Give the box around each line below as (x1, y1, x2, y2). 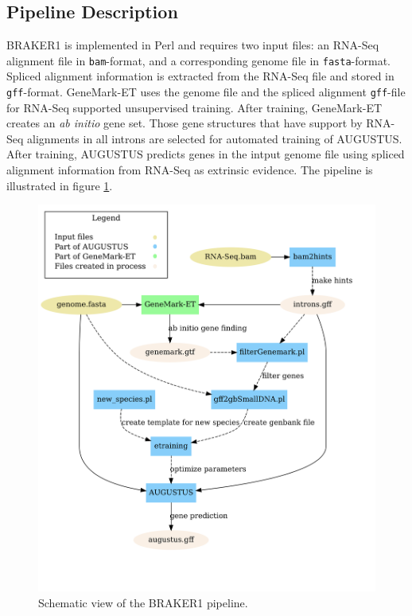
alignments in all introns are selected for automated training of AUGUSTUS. (27, 130, 402, 146)
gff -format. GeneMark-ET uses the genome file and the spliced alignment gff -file (6, 84, 406, 100)
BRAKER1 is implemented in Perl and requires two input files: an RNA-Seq (6, 37, 379, 53)
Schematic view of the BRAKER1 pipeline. (38, 595, 248, 611)
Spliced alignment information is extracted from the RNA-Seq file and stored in (6, 68, 395, 84)
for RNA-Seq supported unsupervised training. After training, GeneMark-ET (6, 99, 383, 115)
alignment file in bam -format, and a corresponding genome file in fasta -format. (6, 52, 391, 68)
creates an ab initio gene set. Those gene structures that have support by (6, 115, 363, 131)
